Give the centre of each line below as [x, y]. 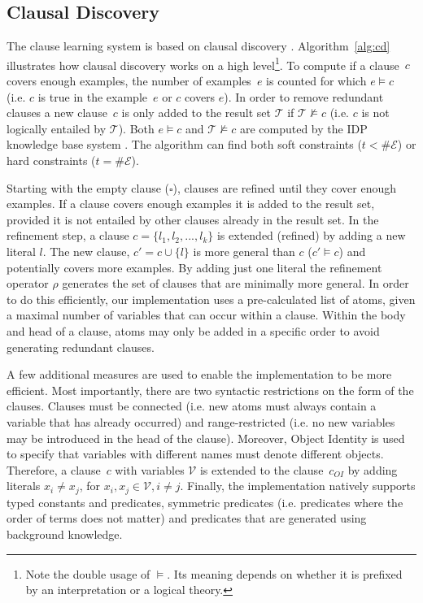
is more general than [244, 251]
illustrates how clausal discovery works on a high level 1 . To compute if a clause [203, 63]
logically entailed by [57, 128]
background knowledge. [65, 534]
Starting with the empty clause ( [88, 187]
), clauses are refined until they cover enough [285, 187]
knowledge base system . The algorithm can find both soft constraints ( [184, 144]
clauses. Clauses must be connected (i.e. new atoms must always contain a [192, 406]
